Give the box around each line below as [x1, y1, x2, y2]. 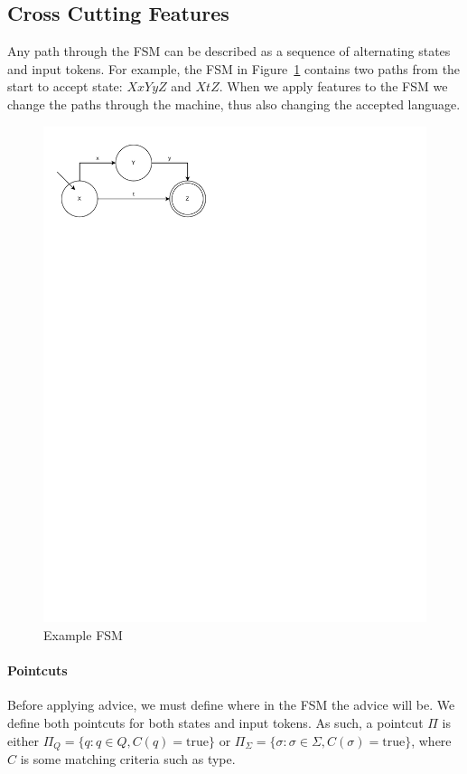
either [7, 731, 40, 750]
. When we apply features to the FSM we [219, 77, 448, 96]
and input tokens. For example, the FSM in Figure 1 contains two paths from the [7, 59, 461, 78]
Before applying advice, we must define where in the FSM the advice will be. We [7, 695, 455, 714]
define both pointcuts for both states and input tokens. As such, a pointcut [7, 713, 424, 732]
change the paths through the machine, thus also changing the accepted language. [7, 94, 461, 113]
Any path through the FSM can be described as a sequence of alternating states [7, 42, 451, 61]
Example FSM [43, 626, 123, 645]
